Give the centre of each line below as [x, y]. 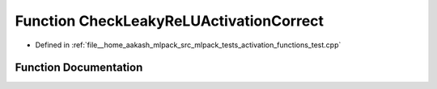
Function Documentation [79, 68]
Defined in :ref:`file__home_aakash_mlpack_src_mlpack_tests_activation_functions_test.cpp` [188, 45]
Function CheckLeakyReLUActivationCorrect [169, 21]
